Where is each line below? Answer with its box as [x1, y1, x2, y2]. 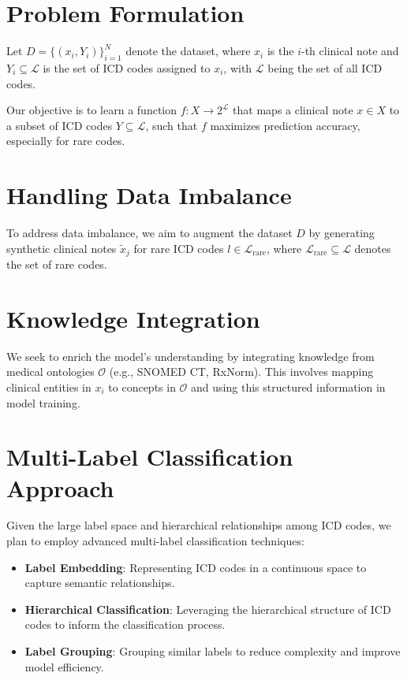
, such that [145, 117, 198, 133]
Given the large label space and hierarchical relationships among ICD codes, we [6, 517, 391, 533]
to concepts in [108, 378, 176, 395]
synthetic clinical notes [6, 240, 117, 256]
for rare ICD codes [133, 240, 224, 256]
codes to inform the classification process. [24, 616, 226, 633]
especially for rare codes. [6, 132, 125, 149]
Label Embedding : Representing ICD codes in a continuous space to [24, 559, 367, 575]
